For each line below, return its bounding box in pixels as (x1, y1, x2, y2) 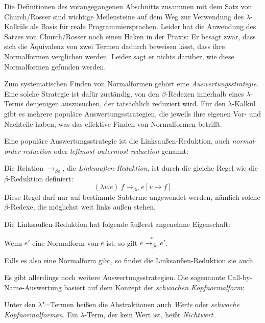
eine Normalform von (32, 237, 99, 248)
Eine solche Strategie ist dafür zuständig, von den (4, 88, 159, 99)
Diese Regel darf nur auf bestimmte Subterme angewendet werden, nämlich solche (4, 191, 260, 202)
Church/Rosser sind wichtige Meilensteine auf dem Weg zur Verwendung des (4, 11, 244, 21)
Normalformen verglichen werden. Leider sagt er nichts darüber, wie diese (4, 51, 234, 61)
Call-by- (227, 272, 253, 283)
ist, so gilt (106, 237, 138, 248)
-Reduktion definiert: (8, 173, 74, 183)
